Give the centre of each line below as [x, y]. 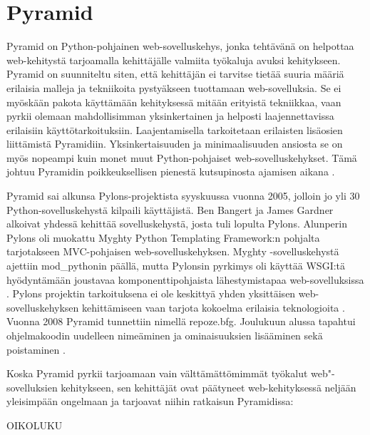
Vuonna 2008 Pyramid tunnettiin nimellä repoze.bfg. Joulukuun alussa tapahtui [181, 321]
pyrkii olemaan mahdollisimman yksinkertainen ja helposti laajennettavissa [170, 116]
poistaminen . [36, 349]
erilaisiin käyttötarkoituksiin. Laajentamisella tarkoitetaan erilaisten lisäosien [175, 129]
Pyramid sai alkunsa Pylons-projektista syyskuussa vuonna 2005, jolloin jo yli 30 [183, 196]
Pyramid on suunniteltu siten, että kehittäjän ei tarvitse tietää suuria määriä [175, 74]
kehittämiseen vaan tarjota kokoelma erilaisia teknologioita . [213, 307]
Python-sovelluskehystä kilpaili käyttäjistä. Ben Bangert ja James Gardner [170, 209]
